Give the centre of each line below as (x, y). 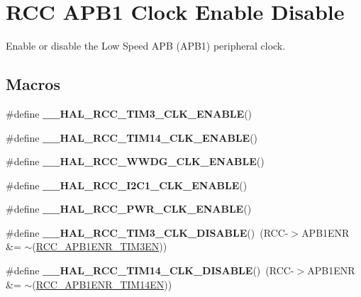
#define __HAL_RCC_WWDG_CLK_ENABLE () (135, 161)
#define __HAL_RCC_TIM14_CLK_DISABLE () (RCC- (150, 270)
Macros (33, 84)
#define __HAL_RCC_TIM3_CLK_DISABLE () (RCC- (147, 232)
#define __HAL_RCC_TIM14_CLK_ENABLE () (132, 137)
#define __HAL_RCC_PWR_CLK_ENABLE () (129, 209)
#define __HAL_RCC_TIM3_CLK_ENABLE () (129, 113)
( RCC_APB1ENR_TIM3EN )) (100, 246)
